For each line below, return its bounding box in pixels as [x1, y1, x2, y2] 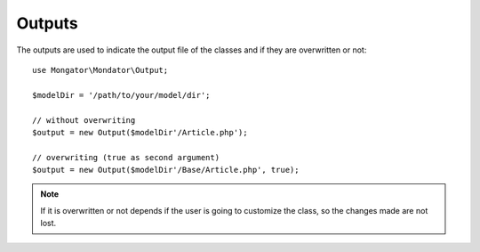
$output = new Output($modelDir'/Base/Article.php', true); [32, 165, 300, 175]
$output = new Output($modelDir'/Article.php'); [32, 127, 248, 137]
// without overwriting [32, 115, 136, 125]
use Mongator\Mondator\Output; [32, 65, 169, 75]
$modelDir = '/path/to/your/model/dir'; [32, 90, 211, 100]
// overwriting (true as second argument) [32, 152, 220, 162]
